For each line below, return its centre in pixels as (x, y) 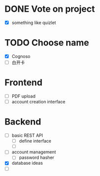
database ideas (27, 163)
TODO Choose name (47, 43)
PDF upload (24, 96)
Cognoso (21, 56)
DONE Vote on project (50, 9)
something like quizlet (34, 23)
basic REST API (27, 135)
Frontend (24, 83)
